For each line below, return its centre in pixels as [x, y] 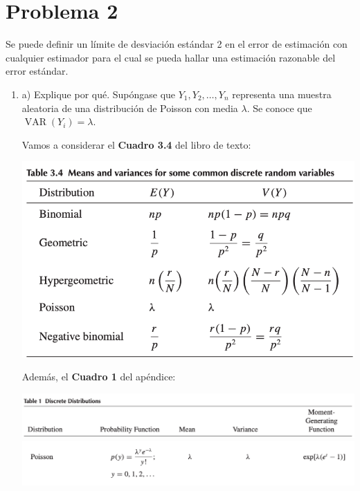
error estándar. [37, 71]
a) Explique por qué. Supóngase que [99, 94]
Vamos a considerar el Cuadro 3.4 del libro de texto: [136, 144]
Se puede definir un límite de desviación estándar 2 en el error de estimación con [177, 44]
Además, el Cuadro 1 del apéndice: [99, 377]
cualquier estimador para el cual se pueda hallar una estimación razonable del [171, 57]
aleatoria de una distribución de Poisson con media [130, 108]
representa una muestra [282, 94]
